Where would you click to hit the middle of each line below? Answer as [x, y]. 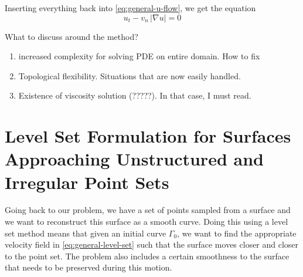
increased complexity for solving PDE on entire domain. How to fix [139, 56]
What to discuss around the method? [72, 36]
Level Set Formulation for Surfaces [148, 136]
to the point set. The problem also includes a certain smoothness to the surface [147, 256]
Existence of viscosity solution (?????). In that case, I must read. [135, 95]
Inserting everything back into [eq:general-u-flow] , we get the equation [130, 8]
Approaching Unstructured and [134, 159]
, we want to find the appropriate [237, 233]
